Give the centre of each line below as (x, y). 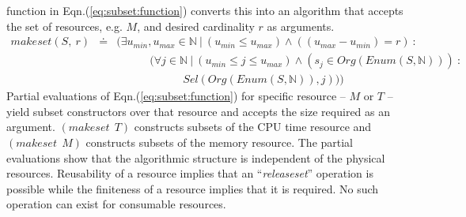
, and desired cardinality (196, 26)
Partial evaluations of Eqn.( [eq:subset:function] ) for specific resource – (176, 96)
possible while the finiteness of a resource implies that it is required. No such (193, 188)
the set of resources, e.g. (64, 26)
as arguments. (301, 26)
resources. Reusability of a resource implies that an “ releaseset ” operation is (190, 173)
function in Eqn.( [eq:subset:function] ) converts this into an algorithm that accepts (205, 10)
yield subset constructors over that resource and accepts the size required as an (199, 111)
